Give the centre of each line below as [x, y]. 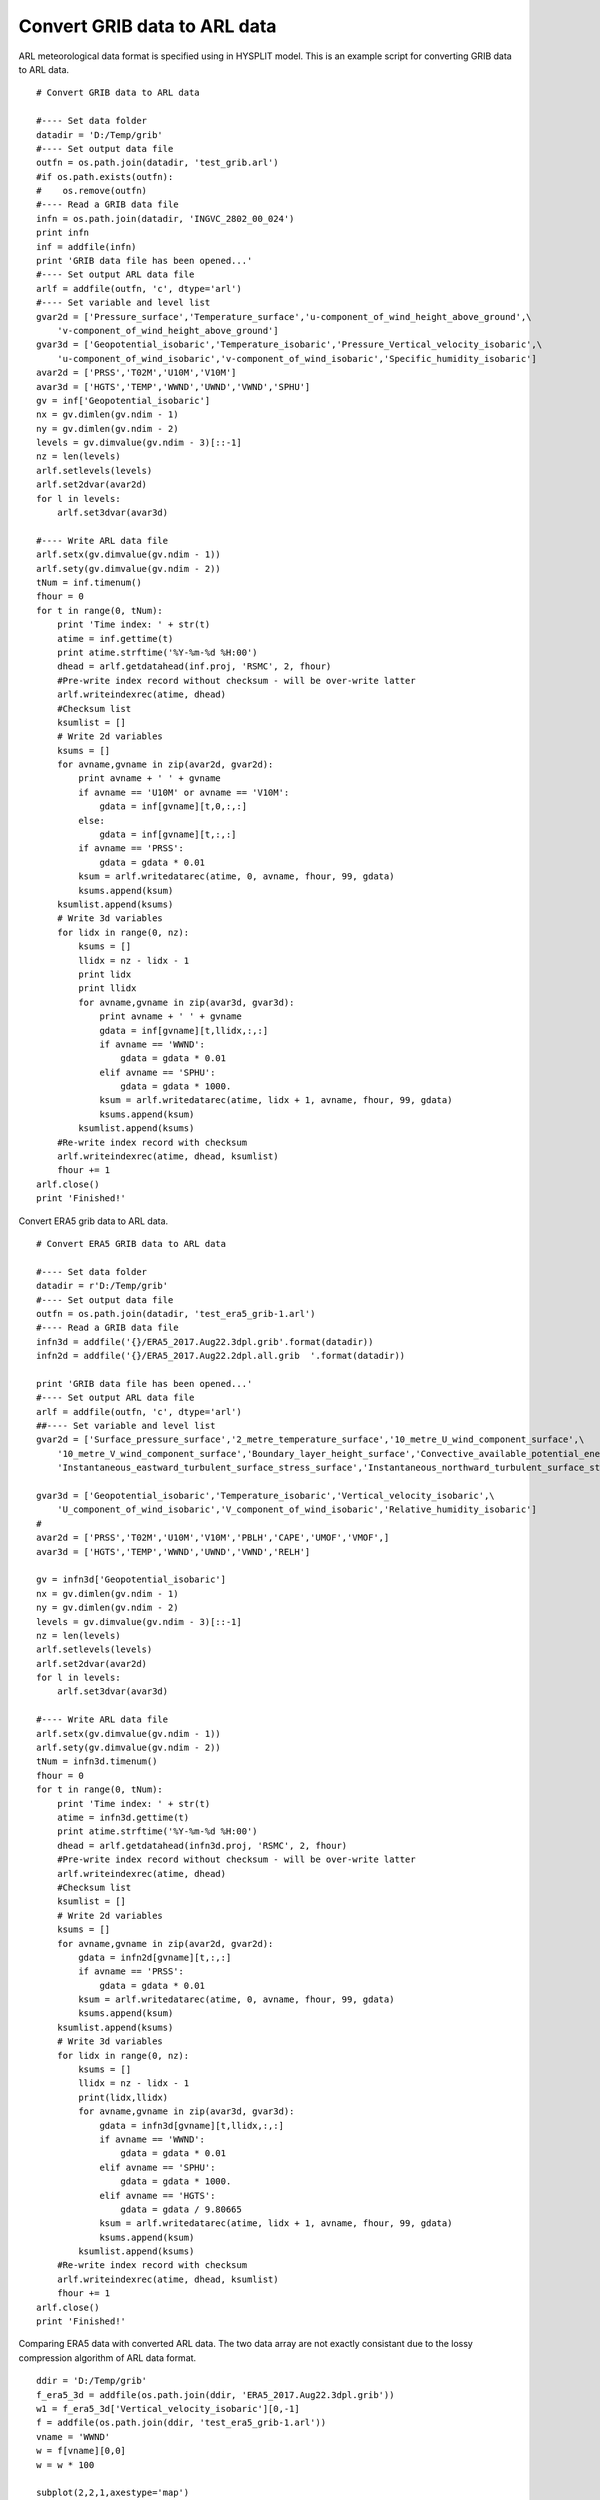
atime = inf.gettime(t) [115, 638]
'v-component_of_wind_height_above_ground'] [167, 330]
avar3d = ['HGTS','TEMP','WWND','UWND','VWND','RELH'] [173, 1551]
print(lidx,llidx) [123, 2097]
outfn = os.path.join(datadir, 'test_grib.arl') [157, 163]
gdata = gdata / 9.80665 [181, 2209]
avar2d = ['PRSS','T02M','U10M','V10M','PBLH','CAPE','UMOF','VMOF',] [213, 1538]
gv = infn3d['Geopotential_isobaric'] [131, 1579]
